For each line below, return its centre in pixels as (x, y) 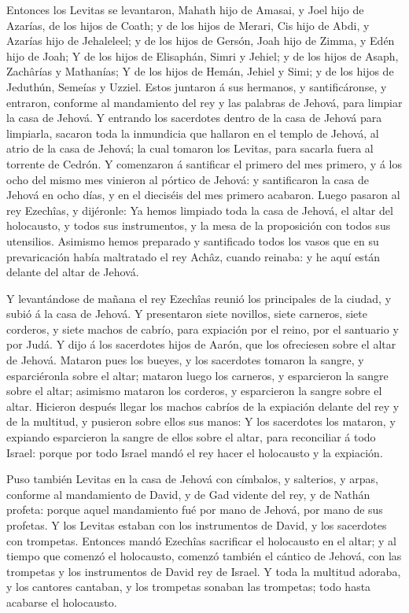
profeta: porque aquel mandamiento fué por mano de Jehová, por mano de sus (195, 510)
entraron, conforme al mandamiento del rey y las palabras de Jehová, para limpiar (204, 102)
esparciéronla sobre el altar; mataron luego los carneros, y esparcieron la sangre (197, 375)
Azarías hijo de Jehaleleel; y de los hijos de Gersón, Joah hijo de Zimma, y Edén (201, 41)
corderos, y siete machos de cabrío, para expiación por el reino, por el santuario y (203, 329)
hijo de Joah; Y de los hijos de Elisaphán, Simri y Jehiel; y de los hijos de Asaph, (203, 55)
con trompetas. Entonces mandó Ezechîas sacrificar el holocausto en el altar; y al (201, 540)
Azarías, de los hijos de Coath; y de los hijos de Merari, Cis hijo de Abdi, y (188, 25)
